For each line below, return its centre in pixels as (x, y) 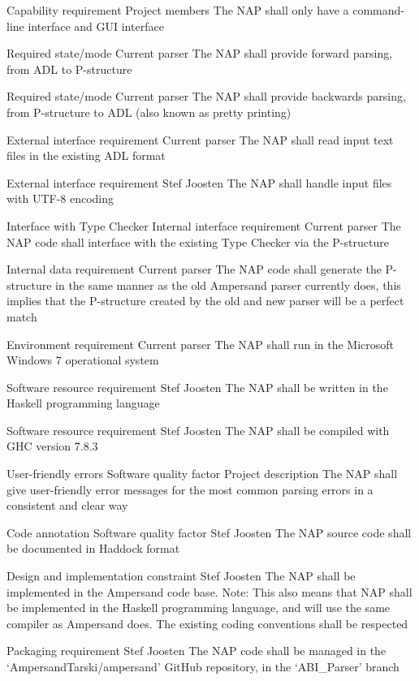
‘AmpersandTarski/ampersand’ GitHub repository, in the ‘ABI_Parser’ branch (203, 666)
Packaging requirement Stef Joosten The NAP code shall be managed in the (197, 651)
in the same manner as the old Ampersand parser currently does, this (228, 284)
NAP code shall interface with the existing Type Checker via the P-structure (198, 241)
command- (378, 10)
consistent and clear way (67, 505)
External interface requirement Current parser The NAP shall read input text (200, 139)
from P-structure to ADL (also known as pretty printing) (149, 112)
